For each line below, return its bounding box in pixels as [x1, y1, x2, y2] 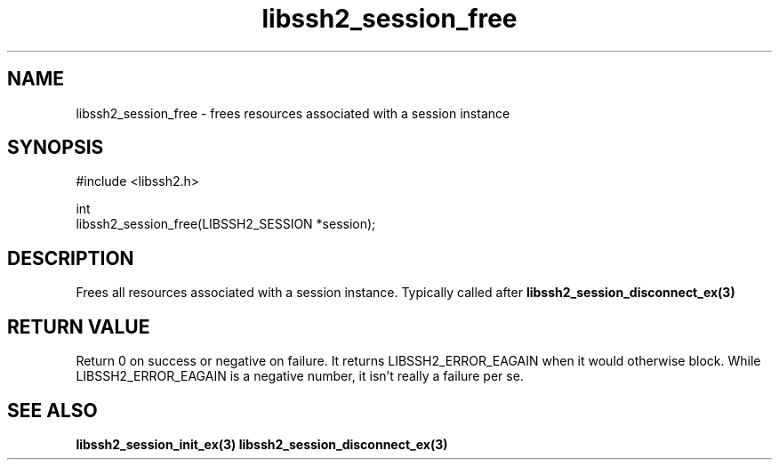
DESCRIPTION [7, 246, 134, 270]
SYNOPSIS [7, 136, 104, 159]
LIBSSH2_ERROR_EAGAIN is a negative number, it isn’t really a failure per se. [76, 368, 524, 384]
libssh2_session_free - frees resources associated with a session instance [76, 105, 510, 121]
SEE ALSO [7, 399, 98, 422]
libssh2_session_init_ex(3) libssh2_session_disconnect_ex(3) [76, 436, 448, 452]
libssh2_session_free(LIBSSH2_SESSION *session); [76, 216, 376, 232]
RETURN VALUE [7, 315, 150, 338]
